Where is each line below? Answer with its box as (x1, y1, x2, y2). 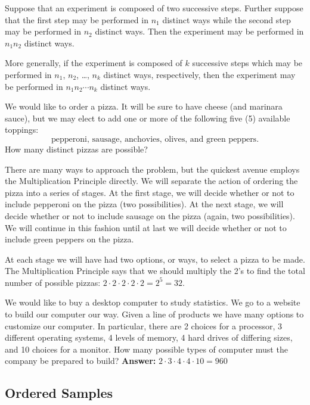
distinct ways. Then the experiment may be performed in (95, 25, 304, 38)
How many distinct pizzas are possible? (5, 142, 148, 155)
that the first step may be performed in (5, 13, 148, 26)
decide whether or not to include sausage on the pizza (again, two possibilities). (5, 209, 295, 222)
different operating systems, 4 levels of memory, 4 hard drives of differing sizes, (5, 331, 293, 344)
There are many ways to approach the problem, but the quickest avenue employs (5, 163, 300, 175)
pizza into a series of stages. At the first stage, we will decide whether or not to (5, 186, 294, 198)
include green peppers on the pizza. (5, 233, 134, 245)
